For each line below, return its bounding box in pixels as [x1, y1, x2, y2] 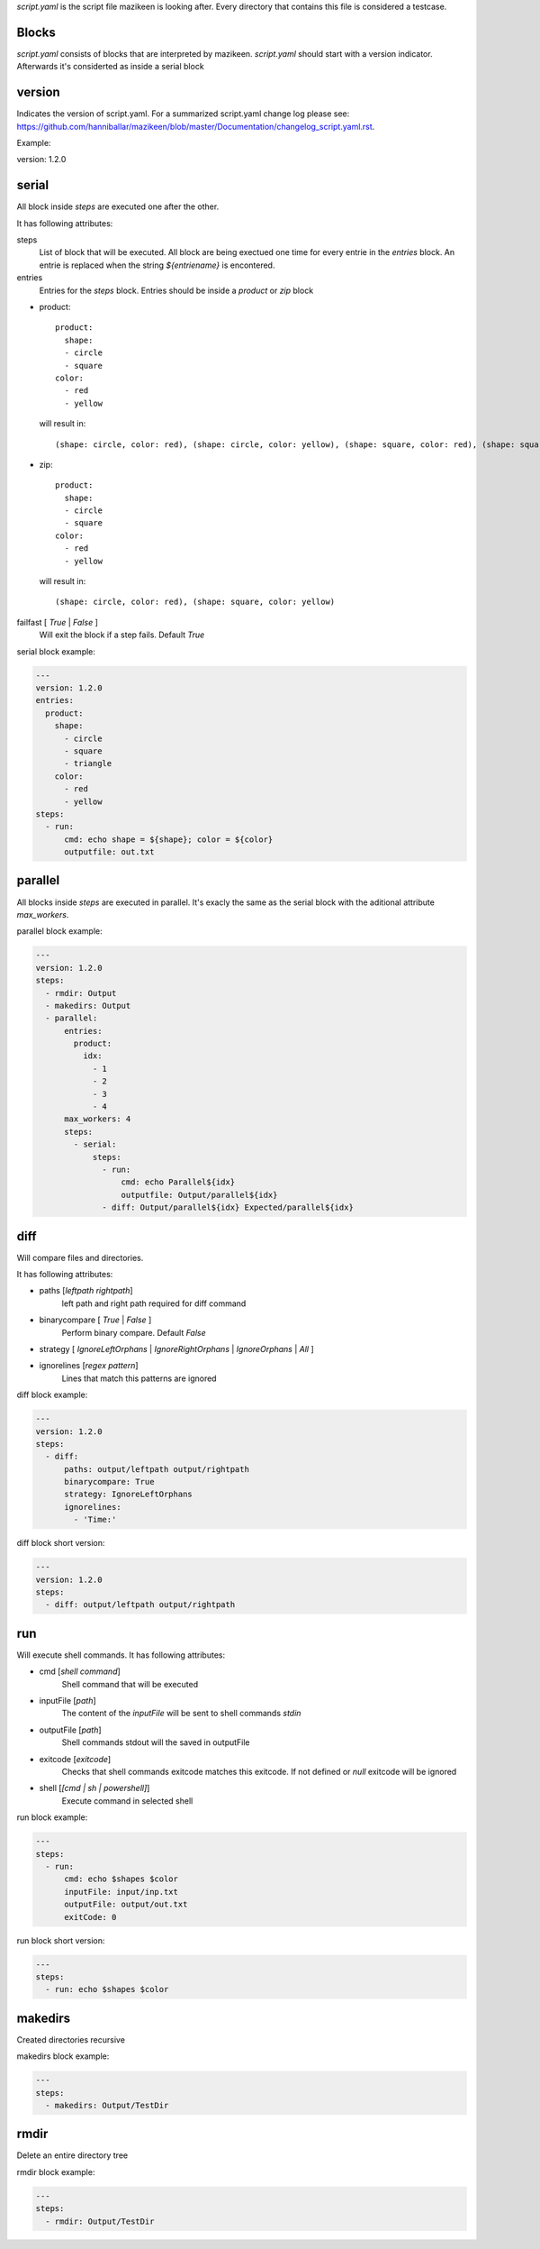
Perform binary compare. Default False [61, 1327, 206, 1338]
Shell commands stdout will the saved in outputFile [61, 1737, 251, 1748]
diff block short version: [16, 1538, 105, 1549]
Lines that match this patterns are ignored [61, 1373, 217, 1384]
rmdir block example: [16, 2166, 95, 2177]
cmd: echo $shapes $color [64, 1874, 179, 1884]
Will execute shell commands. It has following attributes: [16, 1650, 225, 1660]
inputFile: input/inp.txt [64, 1887, 179, 1897]
